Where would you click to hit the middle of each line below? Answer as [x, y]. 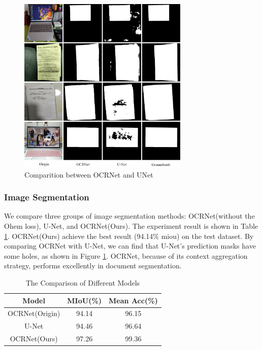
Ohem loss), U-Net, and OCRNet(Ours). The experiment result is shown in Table [131, 225]
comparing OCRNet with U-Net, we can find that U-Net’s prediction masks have [130, 246]
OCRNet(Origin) [34, 313]
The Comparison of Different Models [83, 282]
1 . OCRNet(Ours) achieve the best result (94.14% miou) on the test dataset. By [129, 236]
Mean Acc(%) [133, 300]
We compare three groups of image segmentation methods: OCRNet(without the [129, 216]
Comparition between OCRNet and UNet [89, 174]
